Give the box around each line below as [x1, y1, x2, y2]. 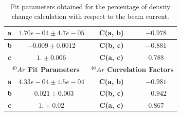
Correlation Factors [107, 64, 174, 74]
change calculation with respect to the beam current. [12, 11, 169, 21]
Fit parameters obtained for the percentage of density [10, 1, 171, 11]
